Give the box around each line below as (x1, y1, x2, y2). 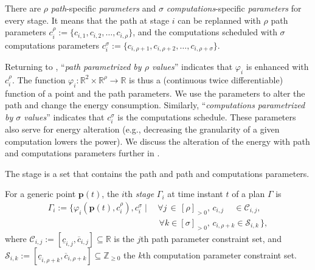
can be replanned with (178, 13, 261, 26)
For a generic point (5, 187, 76, 200)
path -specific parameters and (50, 2, 156, 14)
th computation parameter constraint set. (142, 248, 297, 261)
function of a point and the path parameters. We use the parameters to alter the (5, 86, 305, 99)
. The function (12, 73, 66, 86)
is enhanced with (246, 60, 309, 73)
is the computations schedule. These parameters (117, 110, 296, 123)
